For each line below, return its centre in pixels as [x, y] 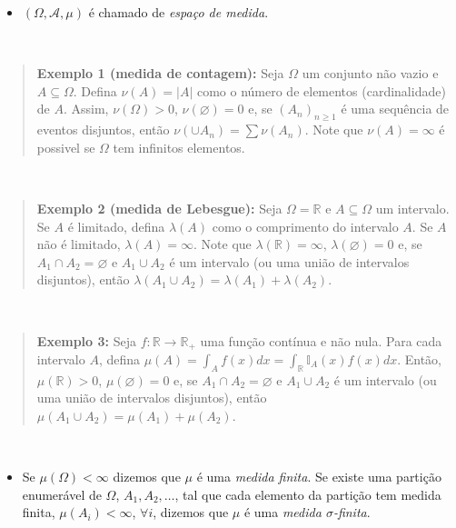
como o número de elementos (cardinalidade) [321, 90]
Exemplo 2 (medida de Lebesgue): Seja [159, 208]
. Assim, [86, 109]
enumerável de [62, 494]
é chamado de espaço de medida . [178, 12]
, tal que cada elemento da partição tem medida [308, 494]
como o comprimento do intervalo [305, 226]
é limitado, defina [116, 226]
